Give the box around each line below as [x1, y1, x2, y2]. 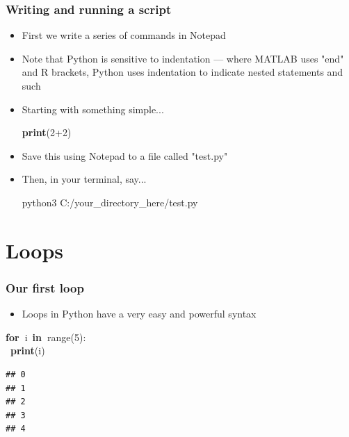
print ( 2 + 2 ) [22, 125, 72, 140]
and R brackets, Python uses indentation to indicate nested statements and [22, 65, 343, 79]
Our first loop [6, 279, 84, 296]
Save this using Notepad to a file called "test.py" [22, 148, 228, 163]
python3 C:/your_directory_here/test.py [22, 195, 198, 209]
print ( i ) [10, 343, 45, 358]
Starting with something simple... [22, 101, 164, 116]
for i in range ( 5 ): [6, 329, 86, 344]
